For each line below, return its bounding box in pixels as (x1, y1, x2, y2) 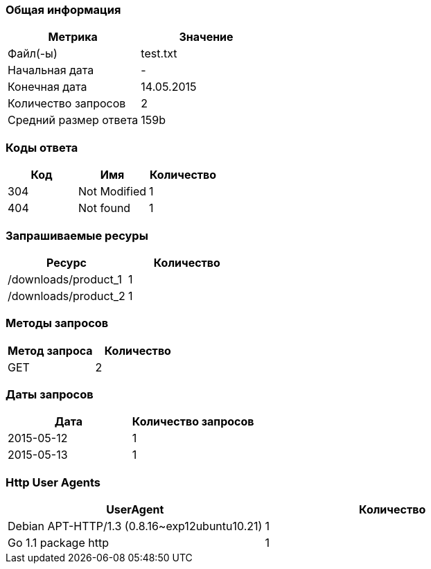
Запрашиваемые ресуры (6, 228, 148, 243)
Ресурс (46, 255, 87, 270)
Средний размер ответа (8, 113, 139, 128)
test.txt (141, 46, 177, 61)
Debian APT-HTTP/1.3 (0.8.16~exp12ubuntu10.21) (8, 519, 263, 534)
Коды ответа (6, 140, 78, 155)
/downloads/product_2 (8, 288, 125, 303)
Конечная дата (8, 80, 87, 94)
